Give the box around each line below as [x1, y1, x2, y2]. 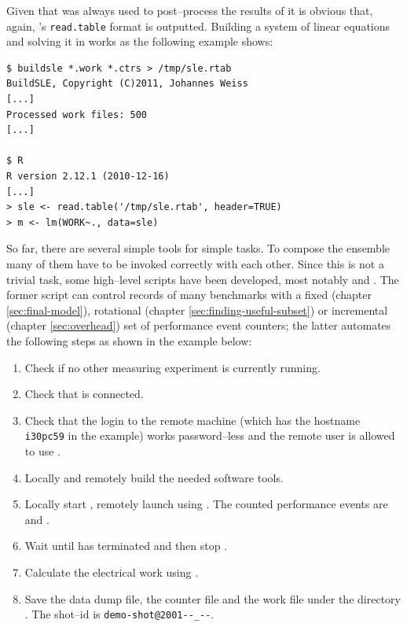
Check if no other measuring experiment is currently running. [24, 359, 321, 375]
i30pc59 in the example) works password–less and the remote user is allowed [24, 427, 395, 444]
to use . [24, 442, 60, 459]
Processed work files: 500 [6, 109, 147, 120]
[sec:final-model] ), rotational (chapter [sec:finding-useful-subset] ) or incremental [6, 301, 388, 318]
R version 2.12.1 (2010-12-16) [6, 171, 170, 182]
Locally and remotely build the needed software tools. [24, 469, 284, 485]
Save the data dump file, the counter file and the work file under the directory [24, 590, 401, 607]
